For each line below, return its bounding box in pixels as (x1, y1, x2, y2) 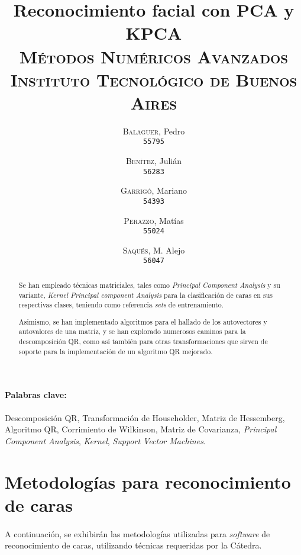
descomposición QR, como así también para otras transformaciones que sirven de (18, 336, 268, 347)
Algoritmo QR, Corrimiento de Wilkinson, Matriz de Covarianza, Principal (5, 423, 277, 435)
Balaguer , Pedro (122, 124, 185, 137)
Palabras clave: (5, 389, 67, 401)
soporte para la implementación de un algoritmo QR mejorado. (18, 346, 213, 356)
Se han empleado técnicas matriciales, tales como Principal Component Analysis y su (18, 280, 280, 290)
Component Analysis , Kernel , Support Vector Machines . (5, 434, 206, 447)
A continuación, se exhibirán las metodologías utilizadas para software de (5, 527, 270, 540)
